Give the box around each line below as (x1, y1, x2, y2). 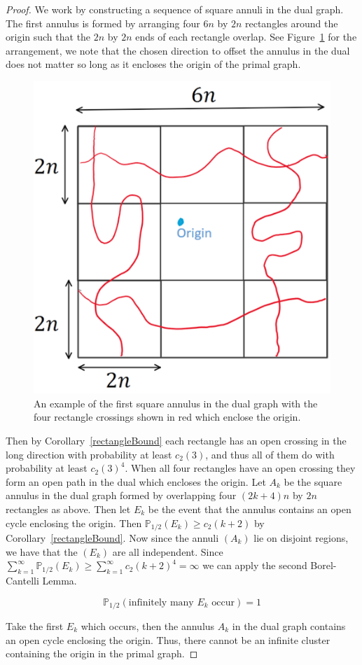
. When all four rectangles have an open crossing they (125, 461, 356, 475)
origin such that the (6, 29, 91, 44)
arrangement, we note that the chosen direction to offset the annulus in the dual (6, 43, 350, 57)
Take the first (6, 619, 64, 633)
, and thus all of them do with (205, 447, 335, 461)
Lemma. (42, 573, 77, 587)
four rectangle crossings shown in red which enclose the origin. (34, 409, 301, 424)
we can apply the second (202, 558, 307, 573)
